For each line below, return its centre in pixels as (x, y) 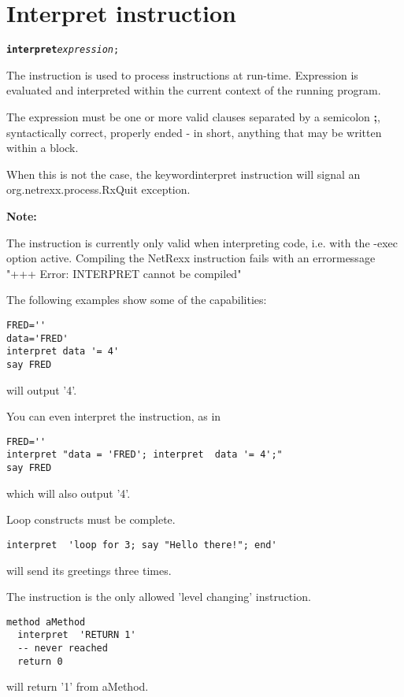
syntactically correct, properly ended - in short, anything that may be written (194, 132)
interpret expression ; (63, 50)
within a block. (43, 148)
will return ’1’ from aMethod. (78, 686)
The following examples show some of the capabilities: (137, 300)
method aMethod (46, 622)
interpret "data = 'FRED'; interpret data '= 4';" (145, 455)
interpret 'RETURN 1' (77, 635)
